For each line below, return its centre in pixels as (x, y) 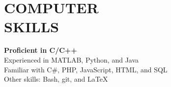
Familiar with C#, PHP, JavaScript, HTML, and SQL (86, 69)
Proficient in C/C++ (41, 50)
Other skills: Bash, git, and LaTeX (56, 79)
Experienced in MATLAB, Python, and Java (71, 59)
